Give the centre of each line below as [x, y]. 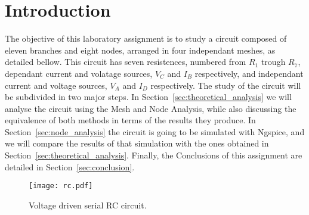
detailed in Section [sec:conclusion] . [70, 166]
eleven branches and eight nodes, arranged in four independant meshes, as [140, 50]
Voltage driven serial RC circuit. [88, 205]
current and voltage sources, [56, 85]
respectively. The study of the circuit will [226, 85]
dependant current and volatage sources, [79, 73]
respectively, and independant [249, 73]
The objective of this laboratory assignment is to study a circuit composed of [146, 38]
